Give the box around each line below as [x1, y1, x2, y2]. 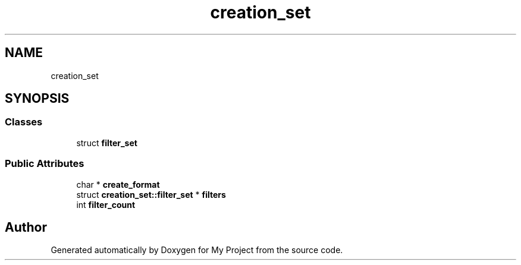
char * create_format [76, 179, 160, 190]
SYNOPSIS [5, 91, 70, 106]
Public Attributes [5, 157, 84, 170]
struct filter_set [76, 137, 137, 148]
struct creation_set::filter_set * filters [76, 189, 226, 200]
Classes [5, 116, 43, 128]
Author [5, 219, 47, 235]
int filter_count [76, 199, 136, 210]
